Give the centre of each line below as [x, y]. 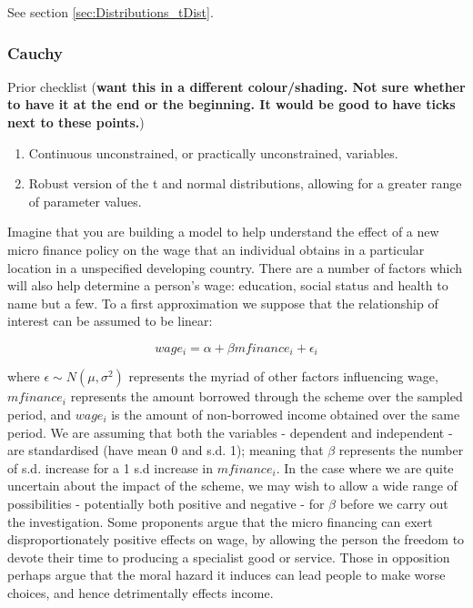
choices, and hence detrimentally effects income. [141, 592]
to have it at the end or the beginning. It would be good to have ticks [231, 104]
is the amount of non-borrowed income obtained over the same [286, 414]
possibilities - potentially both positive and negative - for [166, 503]
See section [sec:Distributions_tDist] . [111, 12]
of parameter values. [85, 201]
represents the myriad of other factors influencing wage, [283, 376]
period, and [40, 414]
